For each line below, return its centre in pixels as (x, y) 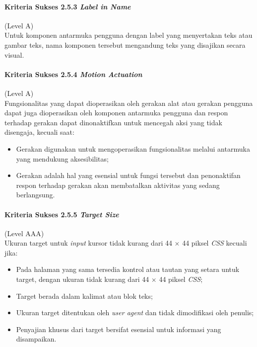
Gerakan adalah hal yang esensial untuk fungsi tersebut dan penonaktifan (128, 175)
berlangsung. (35, 195)
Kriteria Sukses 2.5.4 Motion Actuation (73, 74)
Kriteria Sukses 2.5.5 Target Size (62, 214)
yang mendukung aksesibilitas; (62, 158)
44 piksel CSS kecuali (215, 243)
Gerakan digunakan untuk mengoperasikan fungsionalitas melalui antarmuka (133, 148)
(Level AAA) (24, 233)
